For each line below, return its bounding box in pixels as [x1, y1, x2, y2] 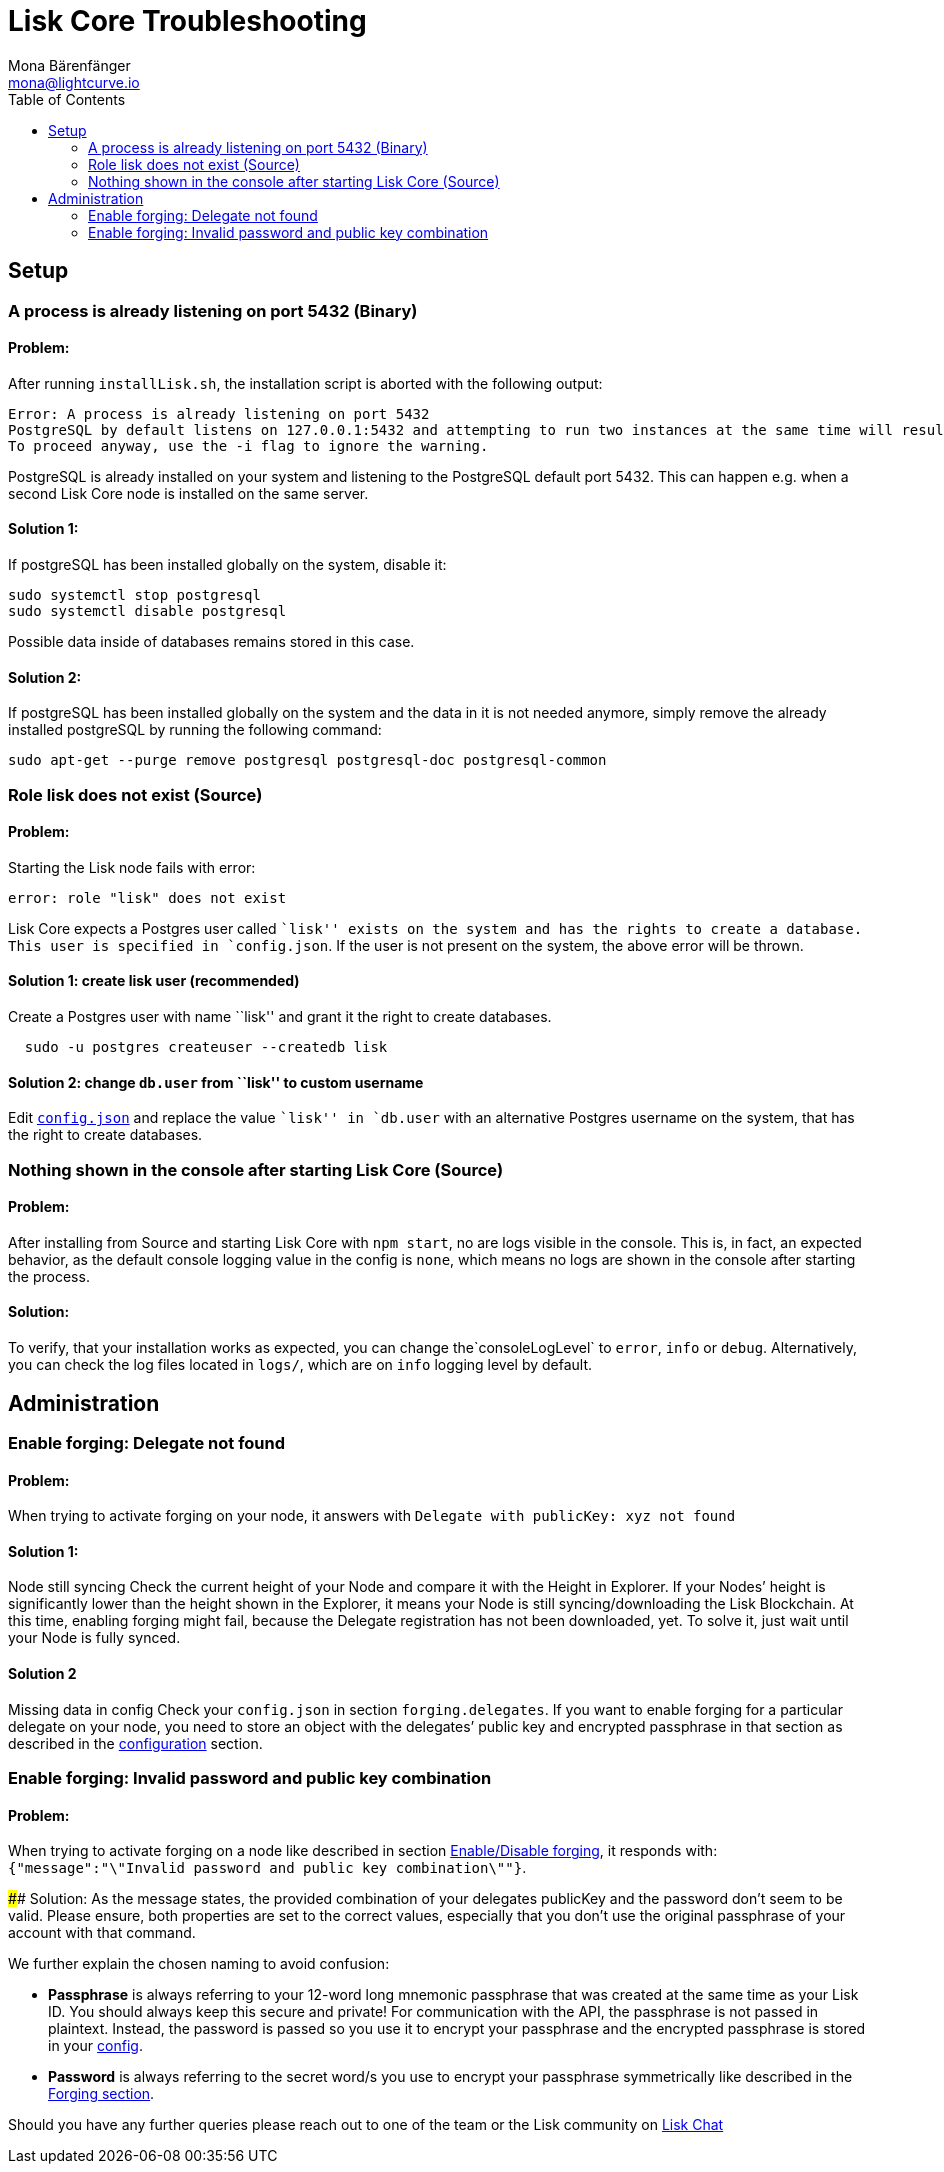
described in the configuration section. [8, 1734, 263, 1752]
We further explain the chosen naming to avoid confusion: [8, 1955, 390, 1973]
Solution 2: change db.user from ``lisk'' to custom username [8, 1073, 424, 1091]
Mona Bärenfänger [8, 56, 131, 74]
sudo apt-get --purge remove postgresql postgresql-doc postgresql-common [8, 752, 607, 769]
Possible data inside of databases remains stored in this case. [8, 633, 415, 651]
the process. [8, 1267, 90, 1285]
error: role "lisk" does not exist [8, 889, 287, 906]
